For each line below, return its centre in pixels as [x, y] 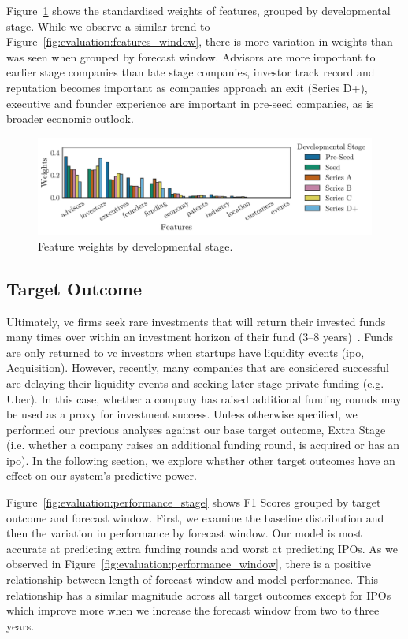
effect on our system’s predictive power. [102, 476]
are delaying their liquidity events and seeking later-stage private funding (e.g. [195, 383]
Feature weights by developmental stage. [135, 245]
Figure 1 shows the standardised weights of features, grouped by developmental [198, 10]
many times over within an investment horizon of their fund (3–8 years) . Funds [200, 337]
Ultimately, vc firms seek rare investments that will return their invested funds [196, 321]
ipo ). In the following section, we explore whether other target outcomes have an [201, 460]
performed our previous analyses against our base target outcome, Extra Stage [196, 429]
